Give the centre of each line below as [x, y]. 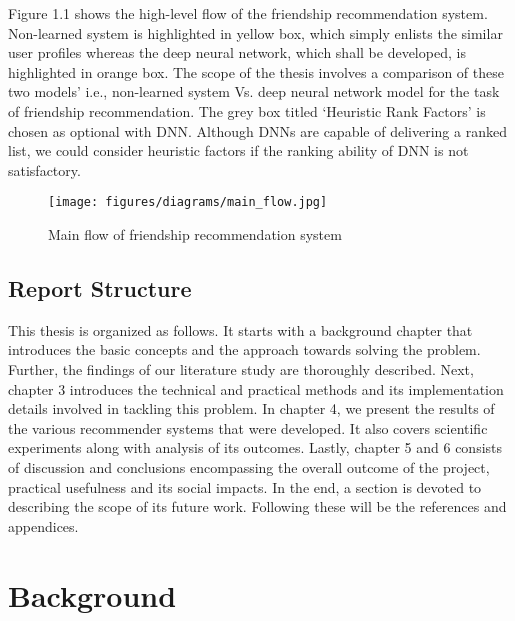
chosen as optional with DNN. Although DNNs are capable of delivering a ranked [257, 130]
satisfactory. [44, 169]
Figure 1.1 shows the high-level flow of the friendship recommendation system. [248, 13]
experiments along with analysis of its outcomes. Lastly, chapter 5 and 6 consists [255, 447]
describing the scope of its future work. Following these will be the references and [257, 506]
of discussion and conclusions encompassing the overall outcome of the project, [249, 466]
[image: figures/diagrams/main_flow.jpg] [188, 202]
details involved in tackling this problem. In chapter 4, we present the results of [251, 408]
